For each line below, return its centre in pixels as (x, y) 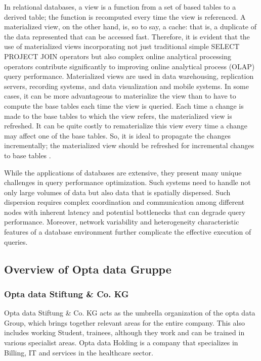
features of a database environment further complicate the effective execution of (128, 232)
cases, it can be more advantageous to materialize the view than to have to (120, 96)
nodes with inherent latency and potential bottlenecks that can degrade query (125, 212)
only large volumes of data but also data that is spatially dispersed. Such (117, 192)
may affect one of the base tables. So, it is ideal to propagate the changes (117, 135)
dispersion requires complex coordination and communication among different (124, 202)
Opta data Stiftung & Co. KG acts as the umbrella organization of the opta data (130, 313)
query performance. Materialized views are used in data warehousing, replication (129, 76)
